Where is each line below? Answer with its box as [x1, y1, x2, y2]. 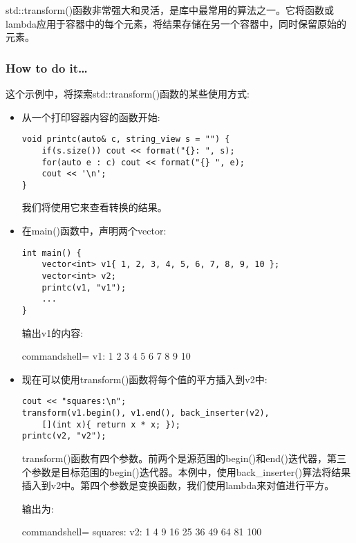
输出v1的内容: [21, 325, 84, 340]
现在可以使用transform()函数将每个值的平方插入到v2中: [21, 371, 268, 386]
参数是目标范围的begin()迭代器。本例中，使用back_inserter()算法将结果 [31, 464, 351, 479]
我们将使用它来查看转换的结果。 [21, 200, 167, 214]
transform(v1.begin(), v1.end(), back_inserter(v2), [21, 408, 270, 418]
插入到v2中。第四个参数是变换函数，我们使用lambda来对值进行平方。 [21, 478, 335, 493]
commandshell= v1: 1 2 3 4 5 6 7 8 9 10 [21, 349, 191, 363]
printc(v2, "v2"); [21, 431, 106, 441]
